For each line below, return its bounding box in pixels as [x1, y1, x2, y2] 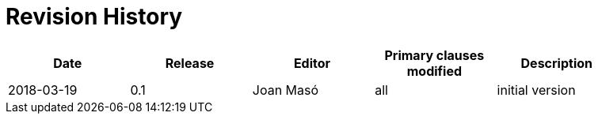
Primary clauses [384, 47, 485, 63]
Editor [293, 54, 331, 71]
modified [406, 62, 463, 79]
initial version [497, 81, 576, 98]
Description [520, 54, 592, 71]
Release [165, 54, 215, 71]
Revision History [6, 3, 183, 30]
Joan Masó [252, 81, 319, 98]
